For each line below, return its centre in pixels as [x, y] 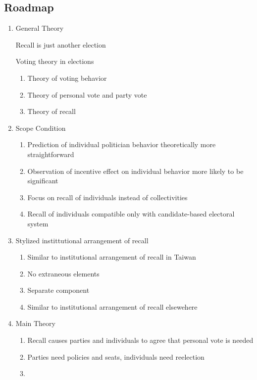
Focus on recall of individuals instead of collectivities [107, 197]
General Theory [40, 28]
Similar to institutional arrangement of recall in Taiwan [112, 257]
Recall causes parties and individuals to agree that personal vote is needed [140, 340]
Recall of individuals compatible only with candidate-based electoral [131, 214]
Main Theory [35, 323]
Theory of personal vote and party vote [87, 94]
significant [43, 181]
